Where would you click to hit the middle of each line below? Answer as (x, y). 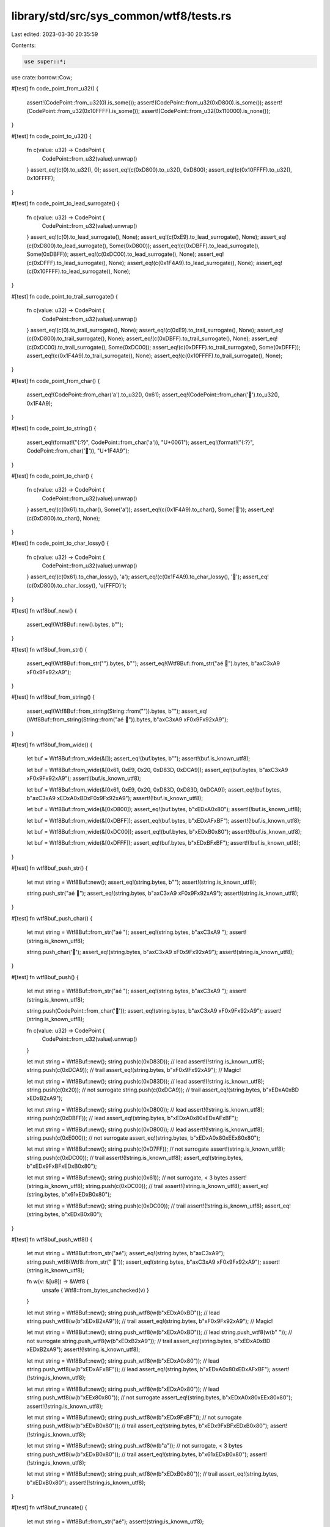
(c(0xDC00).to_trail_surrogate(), (67, 347)
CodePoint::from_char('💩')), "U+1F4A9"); (78, 451)
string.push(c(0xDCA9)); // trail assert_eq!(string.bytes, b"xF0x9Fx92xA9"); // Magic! (134, 1070)
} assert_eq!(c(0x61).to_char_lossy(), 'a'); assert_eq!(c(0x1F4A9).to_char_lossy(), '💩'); (134, 577)
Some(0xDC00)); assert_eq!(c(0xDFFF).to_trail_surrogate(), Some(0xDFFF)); (204, 347)
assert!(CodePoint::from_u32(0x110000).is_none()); (206, 111)
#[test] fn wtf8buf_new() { (44, 610)
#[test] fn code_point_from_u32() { (55, 89)
